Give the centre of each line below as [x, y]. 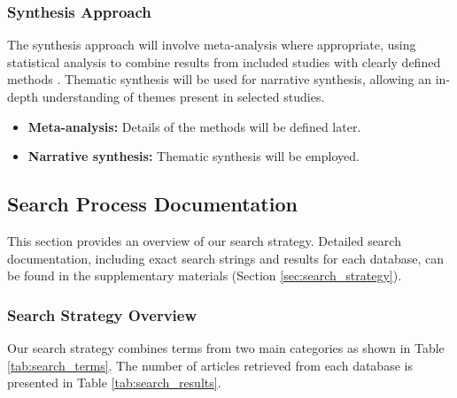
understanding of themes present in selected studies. [183, 96]
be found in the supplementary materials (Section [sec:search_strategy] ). [205, 276]
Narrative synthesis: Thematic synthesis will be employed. [194, 156]
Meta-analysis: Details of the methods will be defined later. [194, 126]
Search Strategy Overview [102, 314]
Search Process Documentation [152, 204]
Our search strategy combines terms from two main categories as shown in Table [226, 347]
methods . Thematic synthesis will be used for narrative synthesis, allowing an [220, 79]
